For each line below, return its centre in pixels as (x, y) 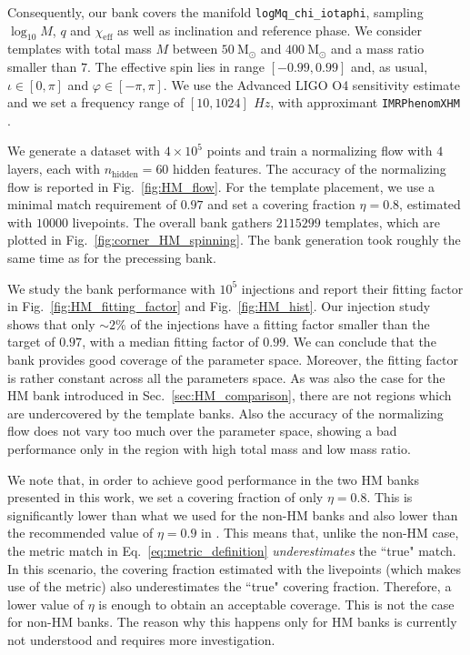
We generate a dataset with (84, 151)
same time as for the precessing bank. (112, 258)
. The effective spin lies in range (176, 67)
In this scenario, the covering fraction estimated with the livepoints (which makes (235, 568)
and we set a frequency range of (96, 102)
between (195, 49)
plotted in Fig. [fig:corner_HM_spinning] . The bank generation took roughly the (234, 240)
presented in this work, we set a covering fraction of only (165, 497)
